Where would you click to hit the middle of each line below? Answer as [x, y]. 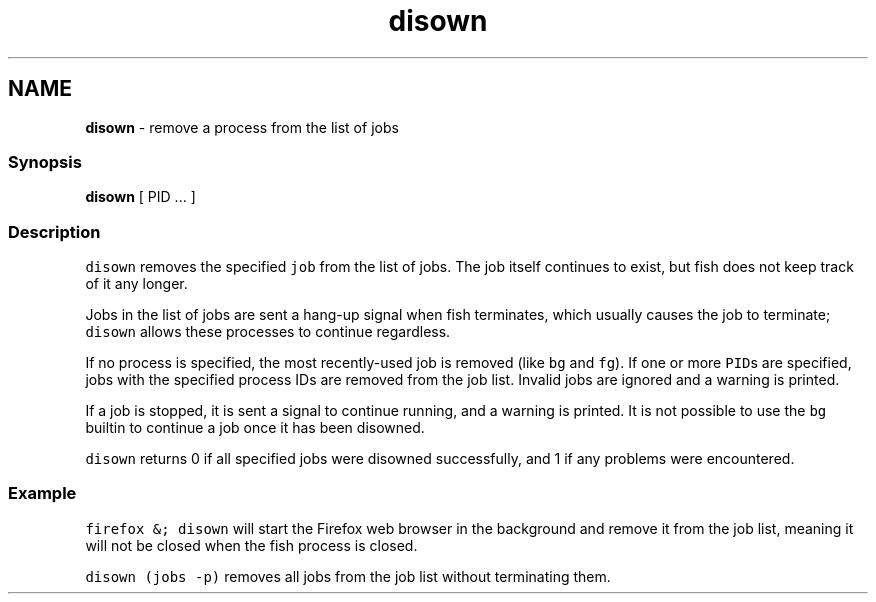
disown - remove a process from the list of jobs [242, 127]
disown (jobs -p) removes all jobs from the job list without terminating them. [348, 576]
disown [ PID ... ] [140, 197]
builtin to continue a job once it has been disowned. [255, 428]
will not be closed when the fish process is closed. [251, 545]
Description [54, 231]
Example [42, 493]
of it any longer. [136, 284]
